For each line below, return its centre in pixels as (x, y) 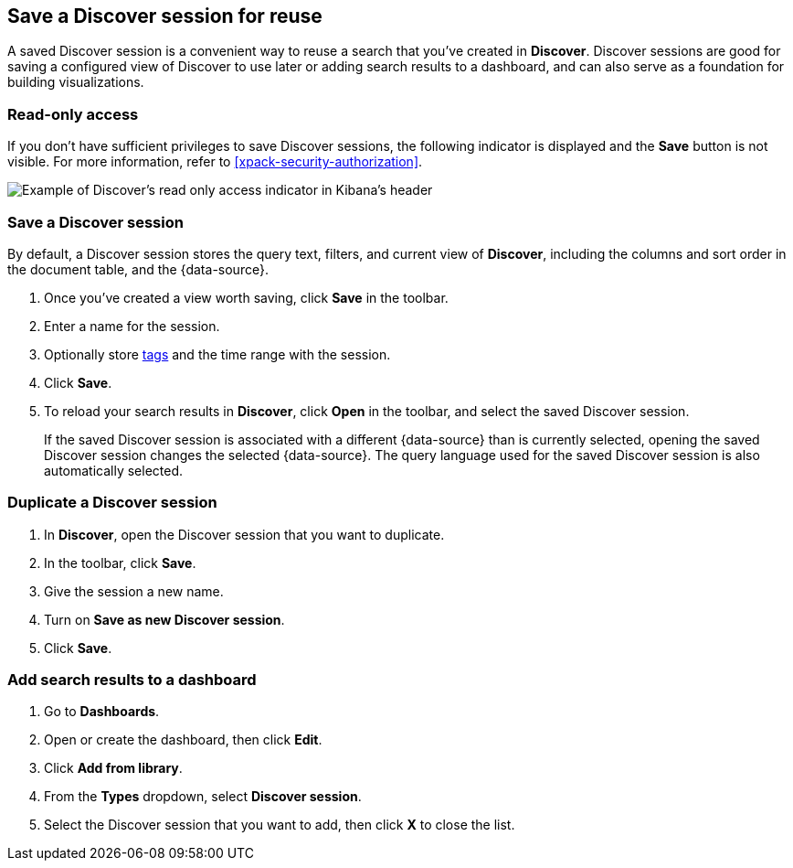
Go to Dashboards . (102, 712)
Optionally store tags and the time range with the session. (217, 354)
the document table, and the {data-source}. (138, 269)
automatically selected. (114, 470)
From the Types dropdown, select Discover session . (203, 797)
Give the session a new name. (134, 591)
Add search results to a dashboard (132, 680)
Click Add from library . (113, 768)
